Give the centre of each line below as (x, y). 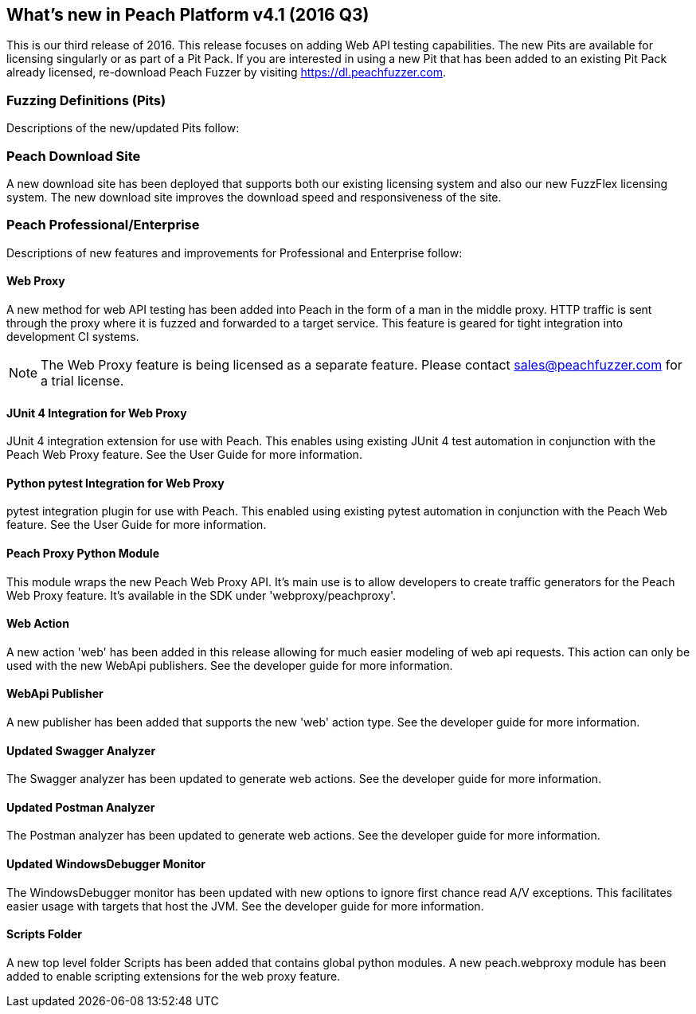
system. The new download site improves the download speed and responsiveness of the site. (254, 197)
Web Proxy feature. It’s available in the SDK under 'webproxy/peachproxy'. (201, 595)
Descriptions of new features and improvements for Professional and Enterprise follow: (235, 253)
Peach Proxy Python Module (83, 553)
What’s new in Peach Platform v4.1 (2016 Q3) (188, 15)
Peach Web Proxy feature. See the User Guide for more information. (184, 455)
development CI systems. (73, 336)
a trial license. (82, 380)
